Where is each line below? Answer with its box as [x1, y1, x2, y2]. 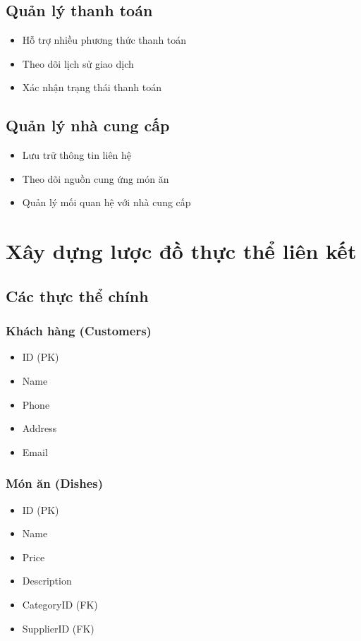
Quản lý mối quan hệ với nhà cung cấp [22, 195, 191, 210]
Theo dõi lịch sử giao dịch [22, 56, 134, 71]
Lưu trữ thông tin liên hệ [22, 148, 132, 162]
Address [22, 421, 57, 436]
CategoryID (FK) [22, 597, 98, 611]
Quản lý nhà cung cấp [6, 114, 170, 136]
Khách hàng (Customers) [6, 322, 152, 340]
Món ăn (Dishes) [6, 474, 104, 492]
